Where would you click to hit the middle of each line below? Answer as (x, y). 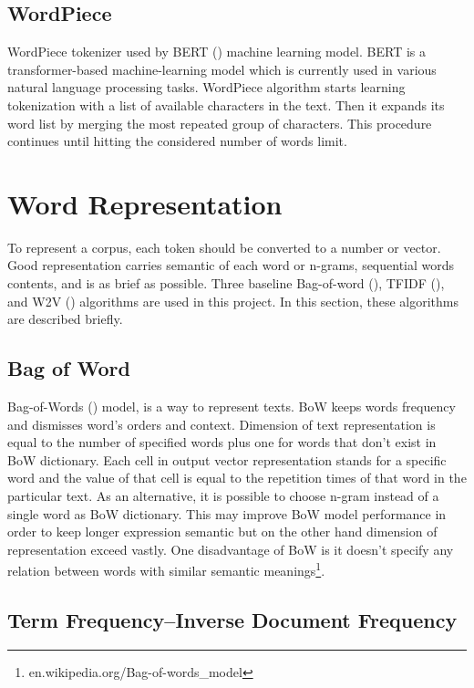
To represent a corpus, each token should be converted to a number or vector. (224, 247)
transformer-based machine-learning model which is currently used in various (222, 69)
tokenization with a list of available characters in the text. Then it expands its (226, 104)
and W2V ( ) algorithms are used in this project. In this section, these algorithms (233, 301)
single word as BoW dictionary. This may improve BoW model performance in (227, 513)
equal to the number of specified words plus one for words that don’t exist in (222, 442)
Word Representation (145, 203)
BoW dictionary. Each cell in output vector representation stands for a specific (227, 459)
